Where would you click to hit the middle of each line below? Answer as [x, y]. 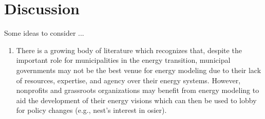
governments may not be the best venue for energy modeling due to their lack [139, 70]
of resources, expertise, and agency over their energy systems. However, [128, 80]
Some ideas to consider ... [44, 33]
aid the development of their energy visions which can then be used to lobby [136, 100]
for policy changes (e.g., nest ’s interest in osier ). [91, 110]
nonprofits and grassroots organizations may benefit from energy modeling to [138, 90]
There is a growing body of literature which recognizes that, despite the [129, 50]
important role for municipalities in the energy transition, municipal [123, 60]
